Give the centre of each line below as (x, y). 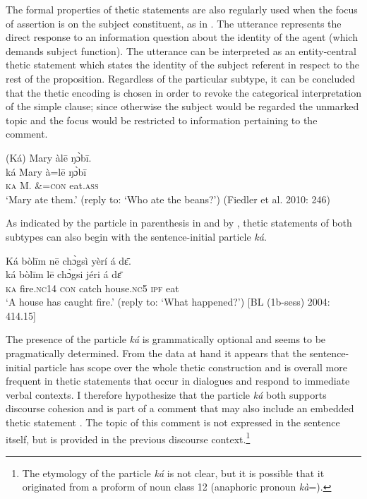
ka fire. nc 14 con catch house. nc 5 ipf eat (92, 288)
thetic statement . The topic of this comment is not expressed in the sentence (173, 422)
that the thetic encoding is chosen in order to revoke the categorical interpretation (183, 92)
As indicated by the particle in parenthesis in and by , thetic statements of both (179, 223)
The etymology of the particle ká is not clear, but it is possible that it (173, 473)
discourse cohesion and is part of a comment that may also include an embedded (180, 408)
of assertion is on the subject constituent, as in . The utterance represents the (174, 23)
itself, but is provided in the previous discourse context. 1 (128, 438)
